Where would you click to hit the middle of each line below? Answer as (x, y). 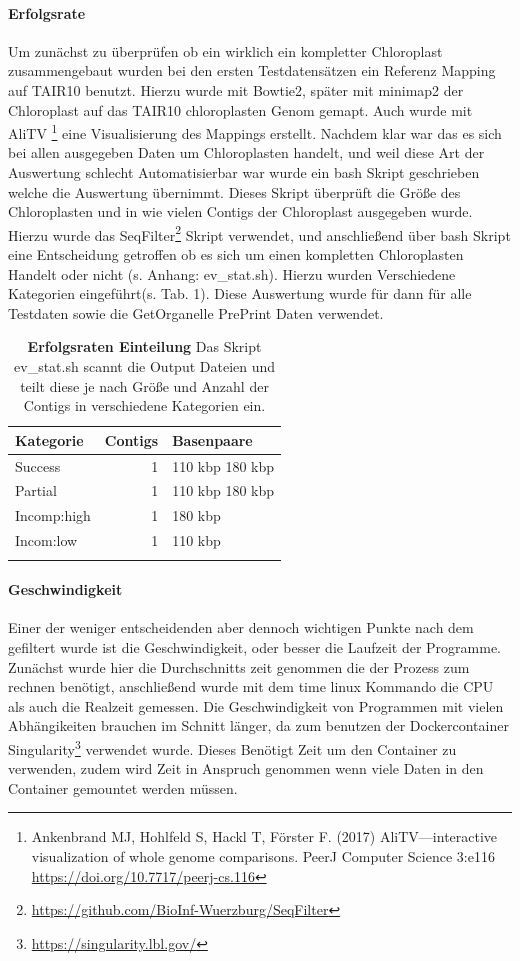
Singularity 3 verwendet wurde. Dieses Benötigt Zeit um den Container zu (232, 747)
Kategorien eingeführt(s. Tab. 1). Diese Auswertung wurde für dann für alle (240, 293)
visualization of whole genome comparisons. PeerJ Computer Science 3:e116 (263, 855)
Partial (36, 490)
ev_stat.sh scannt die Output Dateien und (145, 366)
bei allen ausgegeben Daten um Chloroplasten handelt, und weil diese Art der (246, 152)
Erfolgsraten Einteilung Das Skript (144, 346)
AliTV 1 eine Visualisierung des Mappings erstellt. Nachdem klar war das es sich (255, 131)
